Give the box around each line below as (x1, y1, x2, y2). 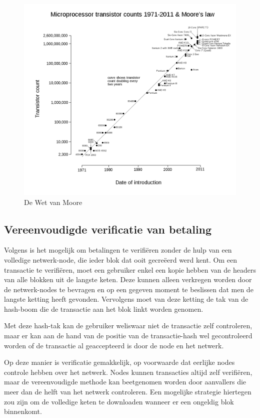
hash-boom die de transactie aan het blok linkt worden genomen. (4, 303, 203, 314)
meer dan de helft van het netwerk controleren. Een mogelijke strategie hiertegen (4, 386, 251, 397)
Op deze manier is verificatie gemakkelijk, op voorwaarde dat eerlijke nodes (4, 357, 235, 367)
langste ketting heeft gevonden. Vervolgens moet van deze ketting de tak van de (4, 294, 248, 304)
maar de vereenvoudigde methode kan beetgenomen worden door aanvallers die (4, 376, 246, 387)
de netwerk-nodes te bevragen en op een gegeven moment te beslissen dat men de (4, 284, 253, 294)
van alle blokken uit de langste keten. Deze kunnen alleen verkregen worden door (4, 274, 252, 285)
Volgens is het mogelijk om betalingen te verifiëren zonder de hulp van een (4, 245, 232, 255)
